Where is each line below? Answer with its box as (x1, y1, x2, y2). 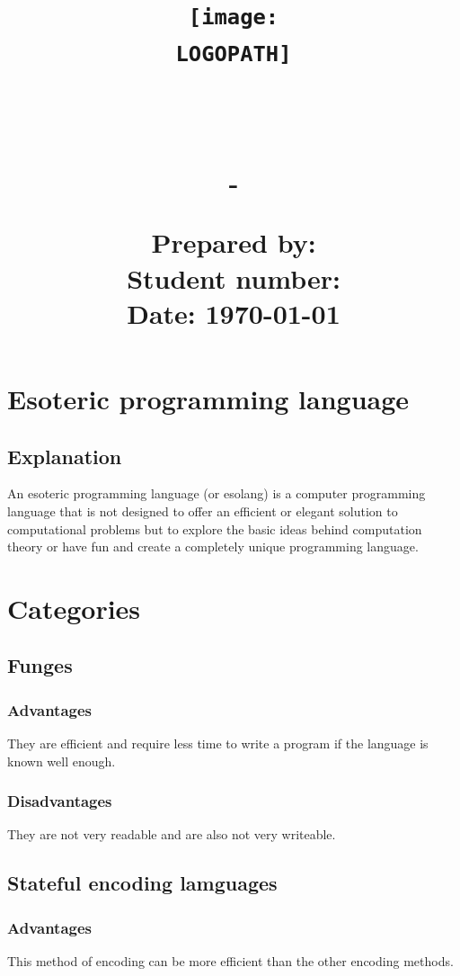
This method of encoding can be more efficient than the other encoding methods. (7, 952, 454, 971)
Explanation (7, 442, 122, 470)
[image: (188, 4, 279, 31)
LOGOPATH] (175, 40, 292, 67)
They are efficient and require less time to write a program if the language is (7, 734, 429, 753)
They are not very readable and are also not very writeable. (7, 825, 336, 844)
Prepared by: (151, 224, 316, 261)
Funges (7, 651, 73, 679)
